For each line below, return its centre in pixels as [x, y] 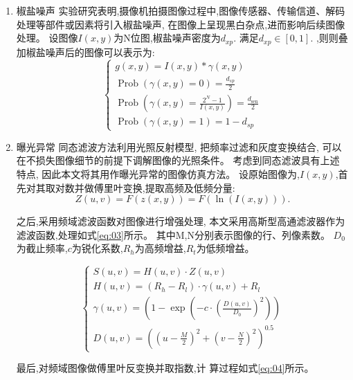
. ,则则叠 [329, 38]
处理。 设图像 [47, 38]
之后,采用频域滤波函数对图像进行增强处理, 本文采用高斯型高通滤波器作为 [181, 221]
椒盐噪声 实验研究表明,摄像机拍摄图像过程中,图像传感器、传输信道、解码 [181, 10]
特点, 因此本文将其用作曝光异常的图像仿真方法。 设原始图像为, [158, 174]
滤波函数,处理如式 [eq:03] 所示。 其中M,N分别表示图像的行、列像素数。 [173, 234]
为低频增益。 [225, 248]
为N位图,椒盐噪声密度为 [167, 38]
